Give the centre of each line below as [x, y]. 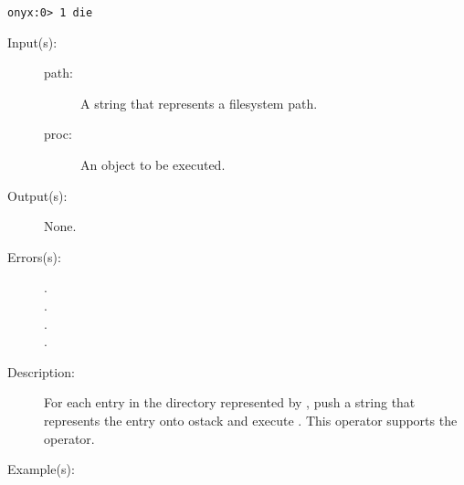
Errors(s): [34, 256]
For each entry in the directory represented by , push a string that [230, 402]
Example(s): [41, 469]
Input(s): [32, 42]
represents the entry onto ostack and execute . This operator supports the [251, 420]
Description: [41, 371]
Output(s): [37, 195]
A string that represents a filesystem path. [199, 103]
